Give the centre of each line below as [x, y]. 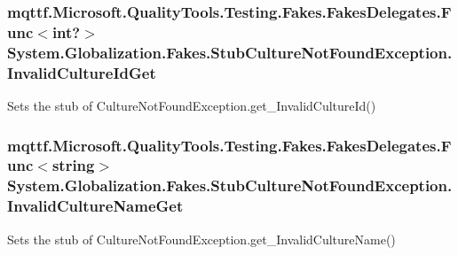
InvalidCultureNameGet [95, 206]
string [73, 165]
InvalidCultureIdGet [82, 72]
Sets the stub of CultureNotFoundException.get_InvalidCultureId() [192, 105]
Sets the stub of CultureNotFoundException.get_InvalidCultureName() [201, 239]
